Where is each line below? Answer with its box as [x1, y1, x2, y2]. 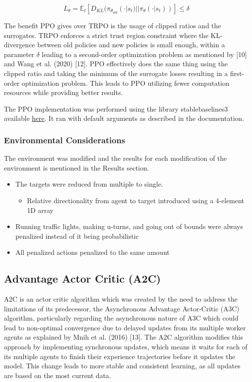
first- [230, 68, 244, 78]
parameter [4, 49, 35, 59]
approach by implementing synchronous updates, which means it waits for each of [4, 342, 248, 352]
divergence [4, 39, 35, 50]
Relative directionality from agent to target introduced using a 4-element [27, 195, 245, 205]
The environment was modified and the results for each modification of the [4, 153, 227, 163]
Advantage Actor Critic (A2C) [4, 271, 161, 286]
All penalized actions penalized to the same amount [15, 247, 170, 257]
